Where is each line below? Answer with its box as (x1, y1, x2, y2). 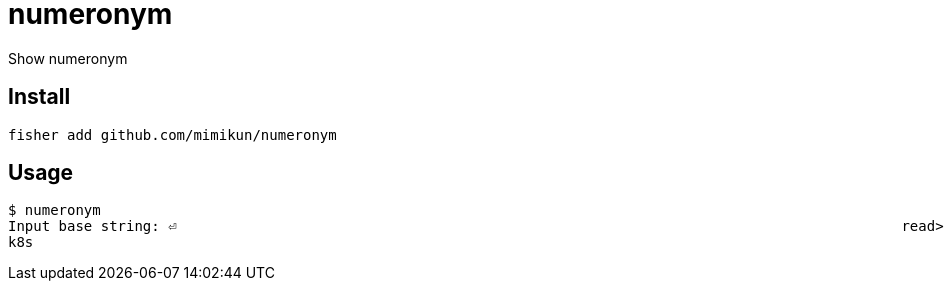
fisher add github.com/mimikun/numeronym (8, 126, 337, 143)
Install (8, 84, 71, 110)
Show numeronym (8, 49, 128, 67)
